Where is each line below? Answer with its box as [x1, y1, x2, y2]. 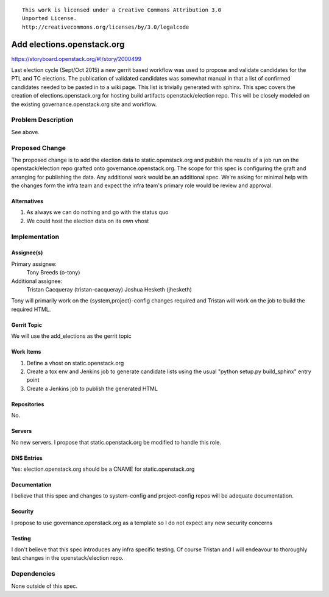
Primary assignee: [11, 260, 57, 268]
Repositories [11, 400, 44, 408]
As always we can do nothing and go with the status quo [26, 209, 169, 216]
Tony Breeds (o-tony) [26, 269, 80, 276]
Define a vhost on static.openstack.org [26, 359, 124, 366]
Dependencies [11, 570, 56, 578]
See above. [11, 128, 40, 135]
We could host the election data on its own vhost [26, 217, 149, 224]
